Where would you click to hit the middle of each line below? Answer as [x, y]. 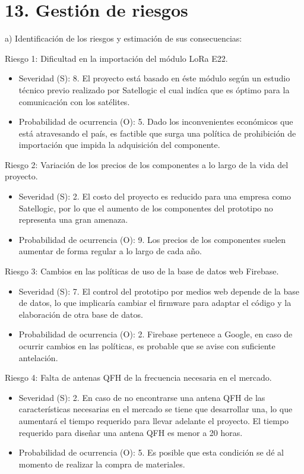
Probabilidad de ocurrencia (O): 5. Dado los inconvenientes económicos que [156, 121]
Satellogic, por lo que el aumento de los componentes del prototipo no [146, 208]
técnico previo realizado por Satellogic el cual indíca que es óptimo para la [154, 89]
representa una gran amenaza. [73, 219]
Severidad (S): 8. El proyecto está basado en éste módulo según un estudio [154, 78]
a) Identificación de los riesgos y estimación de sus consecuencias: [123, 38]
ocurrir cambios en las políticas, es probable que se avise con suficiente [147, 346]
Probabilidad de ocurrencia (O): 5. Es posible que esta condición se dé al [151, 452]
